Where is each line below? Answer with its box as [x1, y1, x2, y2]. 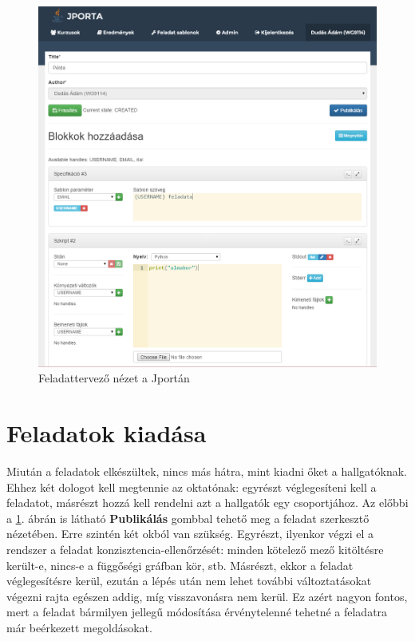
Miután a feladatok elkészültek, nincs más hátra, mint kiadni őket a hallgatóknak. [6, 463, 407, 480]
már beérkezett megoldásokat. [6, 619, 152, 636]
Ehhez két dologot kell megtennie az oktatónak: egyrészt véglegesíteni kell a [6, 478, 377, 495]
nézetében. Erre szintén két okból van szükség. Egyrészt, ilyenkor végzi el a [6, 525, 374, 542]
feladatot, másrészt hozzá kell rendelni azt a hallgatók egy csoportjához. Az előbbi [6, 494, 409, 511]
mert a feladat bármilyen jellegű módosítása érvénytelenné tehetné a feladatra [6, 603, 388, 620]
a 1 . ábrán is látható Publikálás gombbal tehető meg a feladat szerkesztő [6, 509, 370, 526]
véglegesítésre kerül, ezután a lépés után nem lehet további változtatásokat [6, 572, 372, 589]
